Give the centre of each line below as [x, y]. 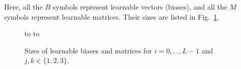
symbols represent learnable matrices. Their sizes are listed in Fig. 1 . [112, 16]
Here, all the [23, 7]
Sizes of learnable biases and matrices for [88, 50]
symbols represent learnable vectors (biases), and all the [140, 7]
